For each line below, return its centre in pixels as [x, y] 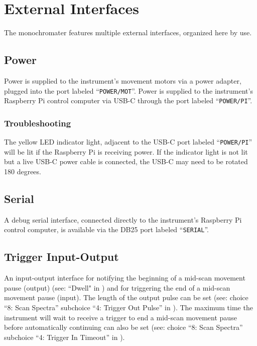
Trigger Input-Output [61, 257]
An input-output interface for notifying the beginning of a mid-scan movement [125, 278]
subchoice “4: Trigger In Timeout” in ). [65, 337]
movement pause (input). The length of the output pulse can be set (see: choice [126, 297]
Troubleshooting [38, 123]
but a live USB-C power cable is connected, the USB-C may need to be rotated [126, 161]
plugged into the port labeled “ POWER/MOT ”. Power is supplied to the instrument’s [128, 90]
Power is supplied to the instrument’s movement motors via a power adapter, [123, 80]
